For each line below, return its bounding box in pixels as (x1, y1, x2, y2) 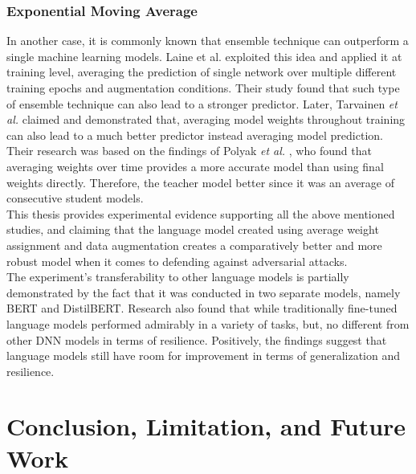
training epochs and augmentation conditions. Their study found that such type (6, 80, 400, 96)
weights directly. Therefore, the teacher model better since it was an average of (6, 174, 395, 190)
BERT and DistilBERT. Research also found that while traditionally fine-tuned (6, 300, 398, 317)
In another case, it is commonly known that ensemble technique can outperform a (6, 32, 409, 49)
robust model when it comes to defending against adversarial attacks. (6, 252, 348, 269)
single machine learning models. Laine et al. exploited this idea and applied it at (6, 47, 402, 64)
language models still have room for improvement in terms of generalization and (6, 347, 401, 364)
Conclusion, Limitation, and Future (6, 410, 406, 443)
